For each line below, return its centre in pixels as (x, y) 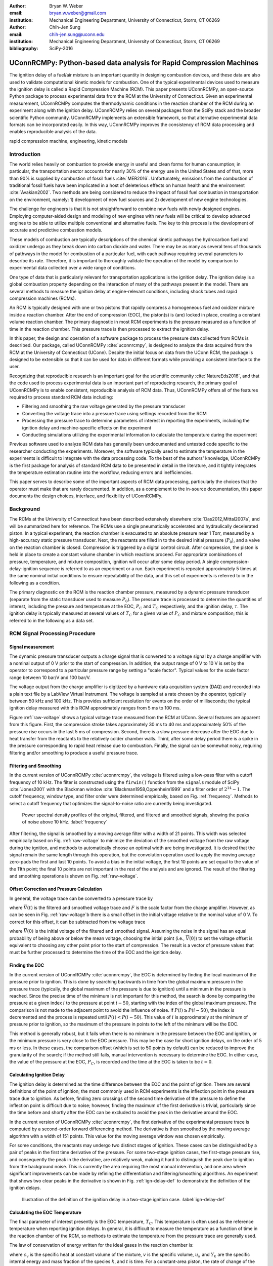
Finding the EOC (27, 965)
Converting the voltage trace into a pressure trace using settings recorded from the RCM (114, 413)
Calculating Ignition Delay (37, 1075)
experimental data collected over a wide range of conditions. (73, 268)
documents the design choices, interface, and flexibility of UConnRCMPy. (86, 496)
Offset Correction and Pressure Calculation (56, 889)
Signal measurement (32, 647)
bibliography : (24, 49)
